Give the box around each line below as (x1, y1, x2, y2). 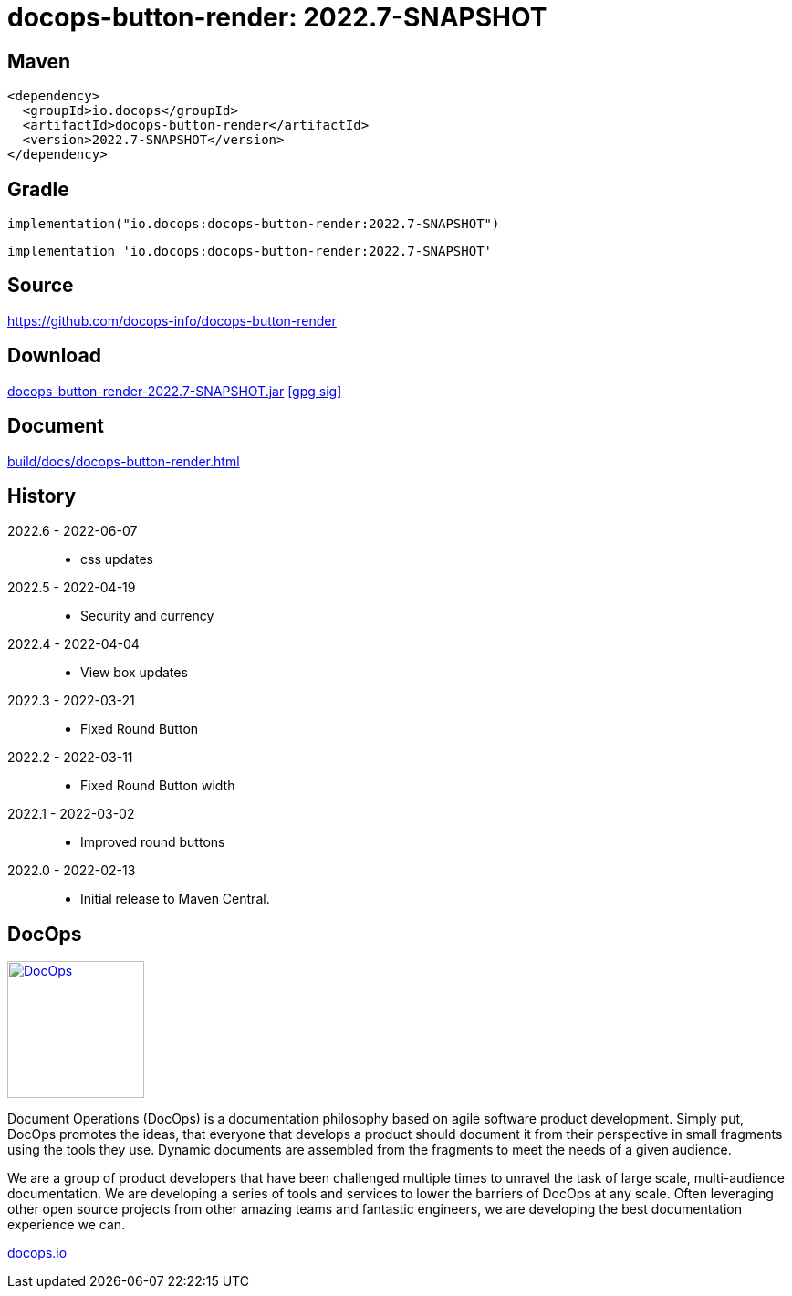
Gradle (7, 177, 69, 201)
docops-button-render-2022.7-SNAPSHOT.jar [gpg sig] (7, 382, 342, 399)
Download (7, 344, 101, 368)
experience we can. (7, 1217, 126, 1233)
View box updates (80, 664, 188, 681)
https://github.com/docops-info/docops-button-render (7, 312, 337, 329)
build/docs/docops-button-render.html (7, 453, 240, 469)
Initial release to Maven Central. (80, 891, 270, 907)
